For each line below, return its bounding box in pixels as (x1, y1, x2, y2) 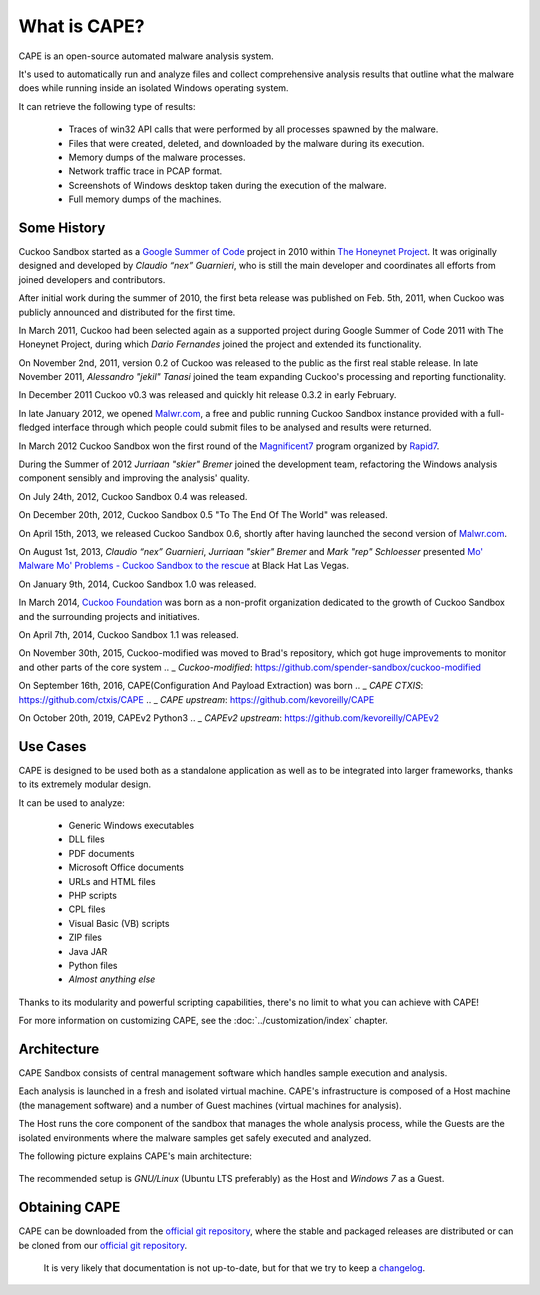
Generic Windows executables (68, 819, 195, 831)
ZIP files (68, 931, 102, 944)
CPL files (68, 903, 106, 915)
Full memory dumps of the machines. (68, 193, 222, 205)
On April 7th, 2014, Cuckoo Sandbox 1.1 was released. (18, 628, 239, 640)
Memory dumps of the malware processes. (68, 151, 246, 163)
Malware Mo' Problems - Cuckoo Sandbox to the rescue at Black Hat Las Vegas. (18, 560, 350, 572)
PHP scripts (68, 889, 117, 901)
